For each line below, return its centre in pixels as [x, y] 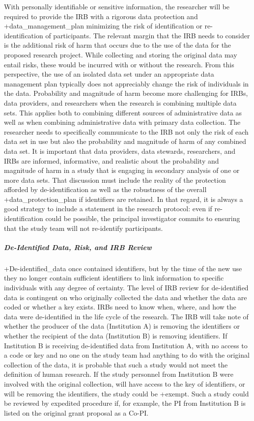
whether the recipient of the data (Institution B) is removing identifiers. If [116, 335]
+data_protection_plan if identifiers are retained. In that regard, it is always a [124, 199]
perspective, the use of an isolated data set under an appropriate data [109, 74]
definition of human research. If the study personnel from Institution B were [119, 374]
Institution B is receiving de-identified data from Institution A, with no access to [126, 345]
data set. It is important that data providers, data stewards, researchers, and [120, 151]
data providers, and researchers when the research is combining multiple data [120, 102]
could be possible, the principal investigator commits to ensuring [143, 218]
